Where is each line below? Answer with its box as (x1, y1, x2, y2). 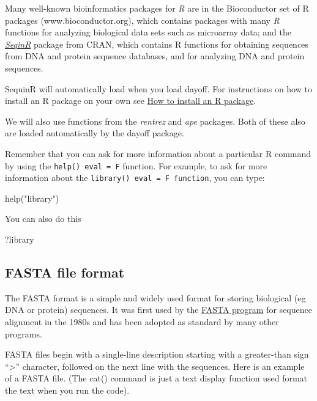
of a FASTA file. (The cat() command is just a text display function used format (5, 372, 308, 384)
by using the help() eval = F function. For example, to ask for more (5, 159, 267, 172)
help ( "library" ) (5, 191, 59, 204)
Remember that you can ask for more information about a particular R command (5, 147, 311, 160)
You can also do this (5, 212, 81, 225)
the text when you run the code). (5, 383, 130, 396)
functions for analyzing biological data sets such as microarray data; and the (5, 26, 292, 39)
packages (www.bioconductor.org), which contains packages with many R (5, 13, 280, 26)
